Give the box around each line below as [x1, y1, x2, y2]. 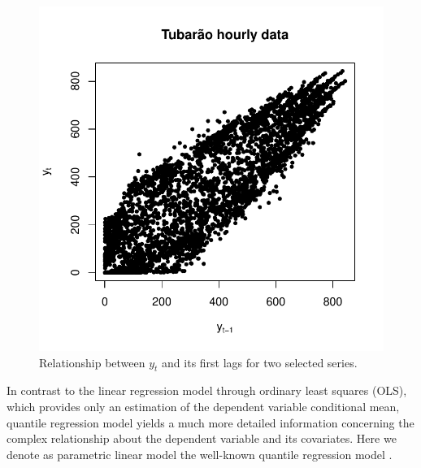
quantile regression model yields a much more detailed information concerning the [7, 414, 414, 431]
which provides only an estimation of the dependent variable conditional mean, [7, 397, 400, 414]
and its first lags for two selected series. [162, 353, 358, 370]
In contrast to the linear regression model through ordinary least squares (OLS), [7, 382, 407, 399]
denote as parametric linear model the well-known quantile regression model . [7, 445, 393, 462]
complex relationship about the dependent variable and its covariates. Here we [7, 430, 397, 447]
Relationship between [39, 353, 145, 370]
